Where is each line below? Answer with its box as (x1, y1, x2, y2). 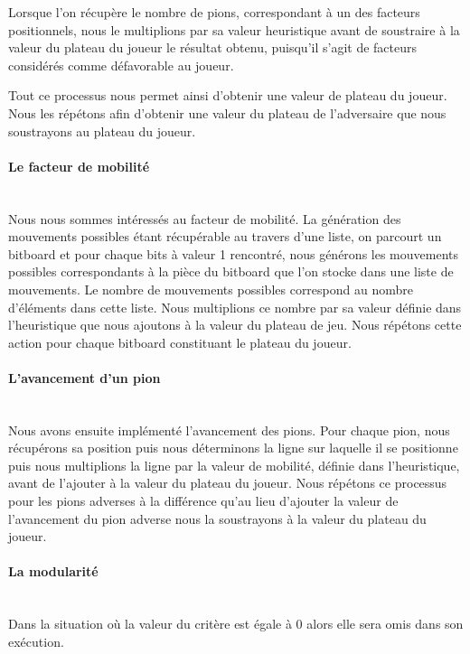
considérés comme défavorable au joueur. (8, 55, 234, 74)
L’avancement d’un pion (8, 368, 161, 387)
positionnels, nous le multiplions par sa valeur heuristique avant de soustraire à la (8, 20, 460, 39)
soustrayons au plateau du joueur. (8, 121, 196, 140)
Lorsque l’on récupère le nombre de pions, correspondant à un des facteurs (8, 3, 420, 21)
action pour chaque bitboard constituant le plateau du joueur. (8, 332, 352, 351)
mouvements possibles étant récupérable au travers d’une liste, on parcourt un (8, 227, 442, 246)
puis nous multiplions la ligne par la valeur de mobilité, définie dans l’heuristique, (8, 455, 460, 474)
